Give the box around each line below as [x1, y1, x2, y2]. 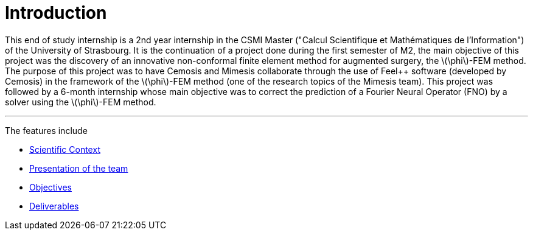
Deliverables [29, 200, 79, 211]
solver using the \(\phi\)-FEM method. [5, 96, 156, 107]
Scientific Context [29, 144, 100, 155]
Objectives [29, 181, 72, 192]
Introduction [5, 2, 107, 23]
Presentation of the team [29, 163, 128, 174]
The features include [5, 125, 88, 136]
